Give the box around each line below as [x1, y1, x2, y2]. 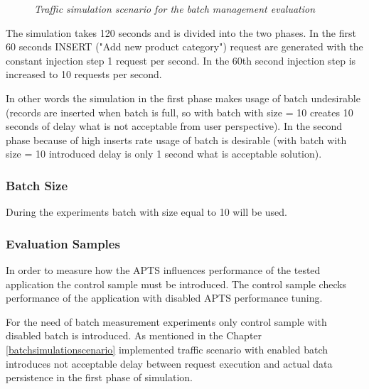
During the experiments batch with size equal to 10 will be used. [6, 204, 287, 219]
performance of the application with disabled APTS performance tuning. [6, 290, 323, 305]
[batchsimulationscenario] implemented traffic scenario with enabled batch [6, 341, 328, 356]
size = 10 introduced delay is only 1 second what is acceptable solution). [6, 146, 322, 161]
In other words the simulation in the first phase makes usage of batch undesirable [6, 90, 360, 105]
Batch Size [6, 176, 68, 194]
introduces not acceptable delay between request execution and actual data [6, 356, 333, 371]
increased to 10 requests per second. [6, 67, 162, 82]
